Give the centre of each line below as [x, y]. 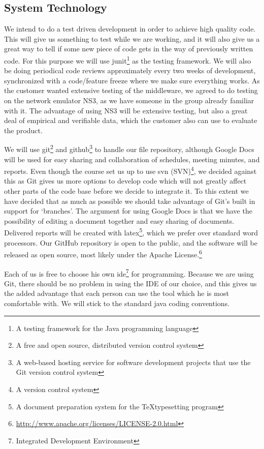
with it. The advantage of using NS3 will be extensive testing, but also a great [126, 110]
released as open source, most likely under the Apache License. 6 [103, 253]
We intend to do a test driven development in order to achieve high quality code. [130, 29]
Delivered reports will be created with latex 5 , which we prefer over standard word [131, 232]
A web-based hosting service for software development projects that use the [133, 362]
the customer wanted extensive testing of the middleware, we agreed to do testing [131, 90]
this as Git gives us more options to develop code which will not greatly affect [125, 181]
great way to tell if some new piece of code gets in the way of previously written [129, 49]
